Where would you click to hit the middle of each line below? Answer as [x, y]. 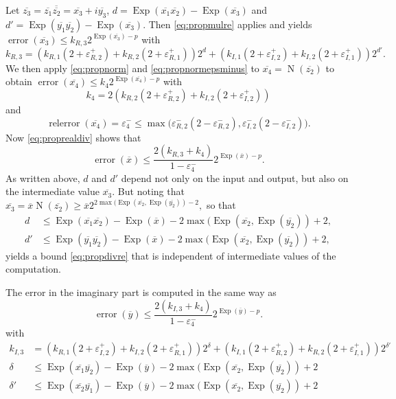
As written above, [43, 178]
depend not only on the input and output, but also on [235, 178]
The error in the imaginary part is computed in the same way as [141, 292]
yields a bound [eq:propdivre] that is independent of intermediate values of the [171, 255]
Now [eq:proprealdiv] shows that [73, 137]
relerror [65, 123]
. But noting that [148, 191]
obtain [19, 81]
